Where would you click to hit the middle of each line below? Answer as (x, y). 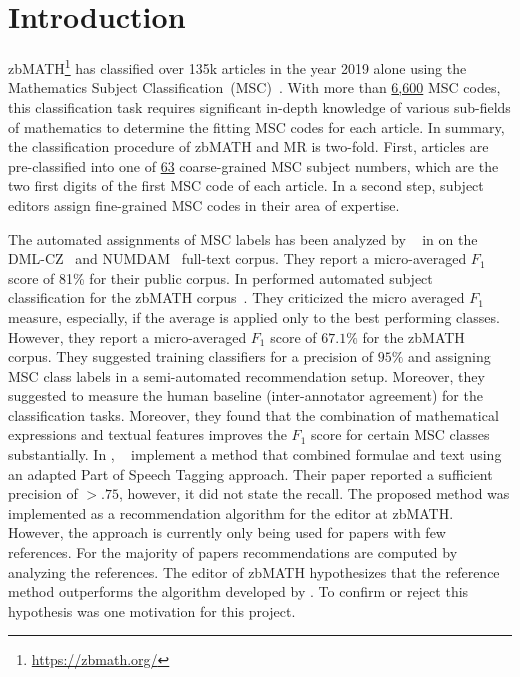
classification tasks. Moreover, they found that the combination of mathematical (253, 414)
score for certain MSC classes (400, 434)
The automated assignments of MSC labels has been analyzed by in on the (243, 238)
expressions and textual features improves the (147, 434)
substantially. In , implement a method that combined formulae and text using (255, 454)
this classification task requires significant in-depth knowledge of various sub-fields (259, 106)
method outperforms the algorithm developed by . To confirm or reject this (238, 591)
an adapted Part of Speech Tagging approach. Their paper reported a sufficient (250, 473)
